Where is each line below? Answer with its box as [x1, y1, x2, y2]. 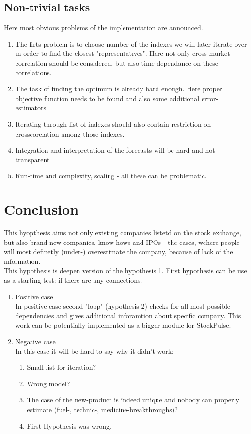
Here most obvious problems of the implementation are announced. [4, 22, 203, 33]
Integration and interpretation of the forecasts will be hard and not [15, 145, 215, 155]
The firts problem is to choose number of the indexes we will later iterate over [15, 38, 247, 49]
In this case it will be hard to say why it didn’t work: [15, 346, 173, 356]
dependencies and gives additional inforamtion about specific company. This [15, 310, 241, 320]
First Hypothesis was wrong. [27, 420, 112, 431]
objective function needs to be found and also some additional [15, 93, 200, 103]
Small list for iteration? [27, 362, 96, 372]
